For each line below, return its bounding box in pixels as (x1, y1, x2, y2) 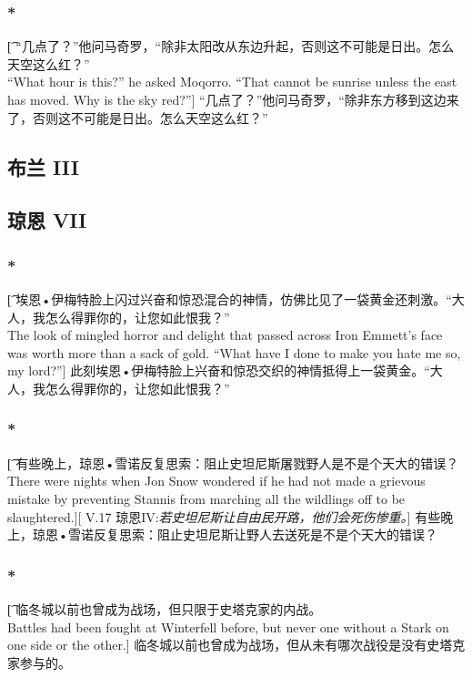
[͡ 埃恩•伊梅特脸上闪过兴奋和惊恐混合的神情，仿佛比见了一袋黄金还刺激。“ (7, 289, 452, 308)
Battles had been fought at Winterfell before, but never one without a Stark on (7, 617, 449, 636)
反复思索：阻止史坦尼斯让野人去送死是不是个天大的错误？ (93, 525, 437, 544)
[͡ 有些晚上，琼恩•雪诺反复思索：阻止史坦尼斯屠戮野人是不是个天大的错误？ (7, 453, 459, 472)
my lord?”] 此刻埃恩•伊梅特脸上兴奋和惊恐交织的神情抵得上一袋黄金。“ (7, 361, 430, 380)
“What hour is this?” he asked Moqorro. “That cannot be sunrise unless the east (7, 72, 457, 91)
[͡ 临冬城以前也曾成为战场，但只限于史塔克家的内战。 (7, 599, 322, 618)
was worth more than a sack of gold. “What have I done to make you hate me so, (7, 343, 461, 362)
